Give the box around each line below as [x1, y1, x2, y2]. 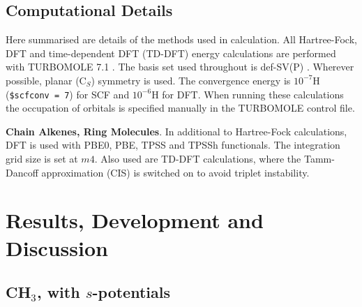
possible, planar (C [6, 73, 86, 87]
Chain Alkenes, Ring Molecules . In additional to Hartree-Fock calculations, [6, 123, 347, 138]
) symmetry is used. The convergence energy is [91, 73, 291, 87]
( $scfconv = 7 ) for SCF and [6, 87, 130, 101]
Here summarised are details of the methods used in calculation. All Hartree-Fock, [6, 32, 357, 47]
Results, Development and [6, 206, 264, 234]
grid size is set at [6, 151, 78, 166]
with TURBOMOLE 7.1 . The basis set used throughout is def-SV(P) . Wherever [6, 59, 354, 74]
